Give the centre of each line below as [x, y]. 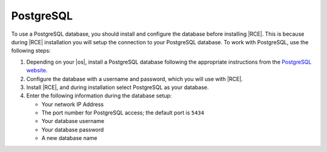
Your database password [73, 130]
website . [37, 70]
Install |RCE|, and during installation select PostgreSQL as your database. [117, 87]
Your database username [73, 121]
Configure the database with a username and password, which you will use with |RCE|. [135, 79]
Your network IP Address [73, 104]
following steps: [31, 51]
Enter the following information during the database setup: [99, 96]
